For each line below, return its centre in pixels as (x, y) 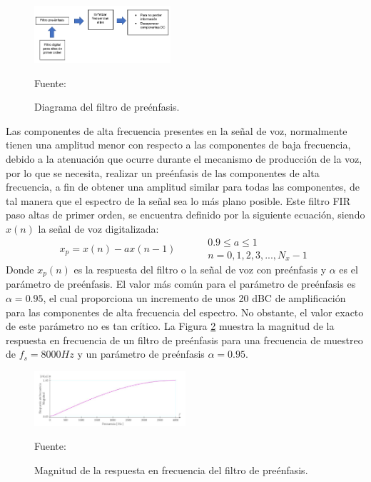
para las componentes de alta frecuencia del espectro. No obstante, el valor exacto (185, 312)
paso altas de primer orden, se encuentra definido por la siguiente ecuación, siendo (185, 215)
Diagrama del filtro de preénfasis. (107, 107)
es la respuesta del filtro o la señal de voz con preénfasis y (200, 270)
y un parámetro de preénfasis (141, 354)
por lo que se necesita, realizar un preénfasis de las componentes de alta (163, 172)
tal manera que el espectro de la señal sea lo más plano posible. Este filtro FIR (178, 200)
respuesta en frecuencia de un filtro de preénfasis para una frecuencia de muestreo (184, 340)
